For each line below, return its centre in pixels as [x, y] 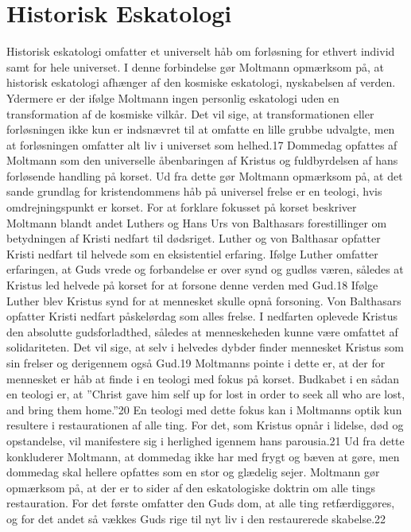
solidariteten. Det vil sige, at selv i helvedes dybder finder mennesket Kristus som [205, 347]
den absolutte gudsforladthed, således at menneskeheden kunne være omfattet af [202, 331]
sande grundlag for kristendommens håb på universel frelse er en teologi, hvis [194, 191]
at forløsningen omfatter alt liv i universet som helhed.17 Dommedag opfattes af [202, 144]
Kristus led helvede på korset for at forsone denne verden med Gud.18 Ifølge [192, 285]
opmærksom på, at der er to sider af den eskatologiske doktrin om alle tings [191, 487]
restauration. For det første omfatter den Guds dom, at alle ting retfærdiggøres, [201, 503]
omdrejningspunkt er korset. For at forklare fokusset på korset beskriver [182, 207]
